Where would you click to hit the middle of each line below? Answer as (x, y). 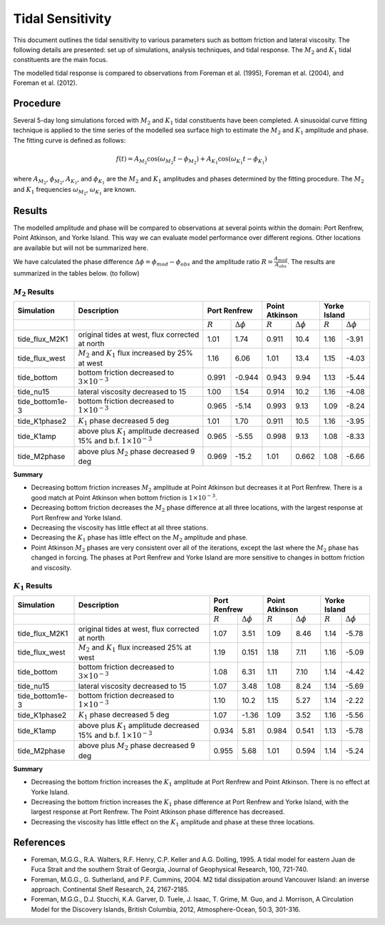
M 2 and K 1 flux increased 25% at (135, 648)
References (39, 842)
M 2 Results (34, 292)
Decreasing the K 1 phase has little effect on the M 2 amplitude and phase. (139, 539)
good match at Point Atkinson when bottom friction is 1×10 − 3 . (124, 497)
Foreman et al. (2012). (45, 83)
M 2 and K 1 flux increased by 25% (135, 354)
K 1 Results (33, 587)
